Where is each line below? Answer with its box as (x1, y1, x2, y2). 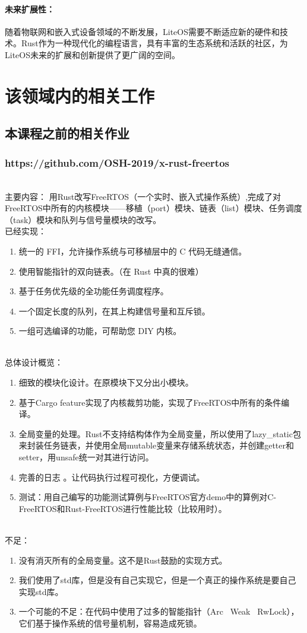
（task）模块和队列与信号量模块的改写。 (5, 213, 162, 225)
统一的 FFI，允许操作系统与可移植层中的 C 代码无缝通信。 (18, 244, 247, 257)
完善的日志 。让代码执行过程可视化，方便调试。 (18, 470, 205, 483)
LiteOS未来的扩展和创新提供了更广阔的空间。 (5, 48, 180, 61)
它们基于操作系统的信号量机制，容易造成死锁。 (18, 616, 202, 629)
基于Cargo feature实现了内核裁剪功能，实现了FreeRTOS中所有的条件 (18, 396, 281, 408)
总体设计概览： (5, 356, 63, 368)
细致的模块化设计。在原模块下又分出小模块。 (18, 376, 194, 389)
